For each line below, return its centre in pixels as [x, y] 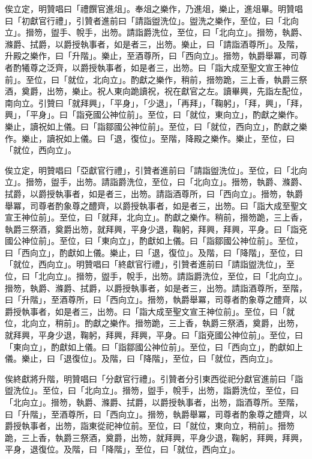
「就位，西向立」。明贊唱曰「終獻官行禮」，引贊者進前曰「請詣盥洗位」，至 [150, 264]
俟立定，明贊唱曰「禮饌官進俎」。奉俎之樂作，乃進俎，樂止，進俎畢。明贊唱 [154, 8]
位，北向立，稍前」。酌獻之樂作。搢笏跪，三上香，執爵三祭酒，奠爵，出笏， [154, 323]
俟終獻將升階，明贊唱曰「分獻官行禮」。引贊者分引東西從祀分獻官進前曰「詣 [154, 378]
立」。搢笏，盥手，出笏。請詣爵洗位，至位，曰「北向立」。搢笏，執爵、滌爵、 [156, 182]
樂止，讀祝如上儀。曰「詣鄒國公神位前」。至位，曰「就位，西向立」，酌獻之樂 [156, 126]
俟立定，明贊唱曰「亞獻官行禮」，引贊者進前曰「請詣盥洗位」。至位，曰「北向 [156, 170]
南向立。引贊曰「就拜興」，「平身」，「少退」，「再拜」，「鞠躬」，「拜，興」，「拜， [156, 102]
